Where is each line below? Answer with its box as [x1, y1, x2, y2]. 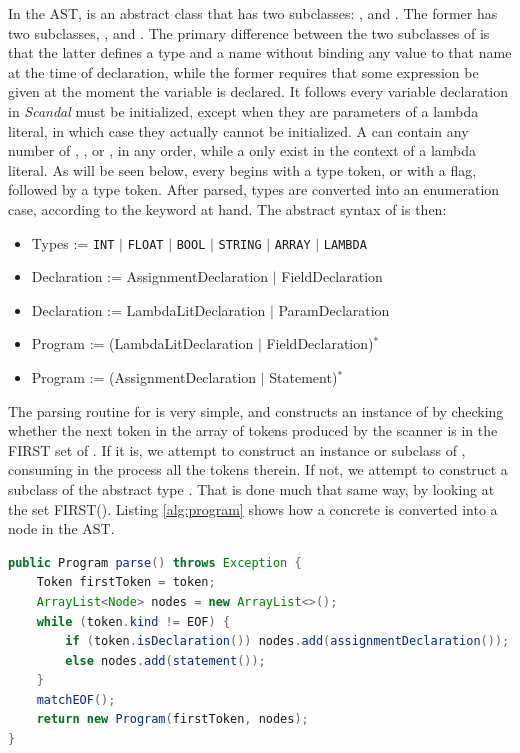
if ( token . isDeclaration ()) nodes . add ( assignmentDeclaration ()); [65, 634, 510, 649]
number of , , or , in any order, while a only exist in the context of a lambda [8, 140, 477, 161]
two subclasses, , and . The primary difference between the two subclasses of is [8, 22, 490, 43]
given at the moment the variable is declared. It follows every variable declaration [8, 81, 509, 102]
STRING [218, 237, 262, 252]
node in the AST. [8, 518, 115, 539]
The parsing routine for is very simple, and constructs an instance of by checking [8, 400, 504, 421]
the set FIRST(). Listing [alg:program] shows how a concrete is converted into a [8, 498, 498, 519]
